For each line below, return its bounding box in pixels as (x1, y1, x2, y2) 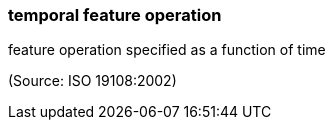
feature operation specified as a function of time (8, 41, 326, 59)
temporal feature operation (8, 5, 222, 25)
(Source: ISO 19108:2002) (8, 72, 177, 90)
